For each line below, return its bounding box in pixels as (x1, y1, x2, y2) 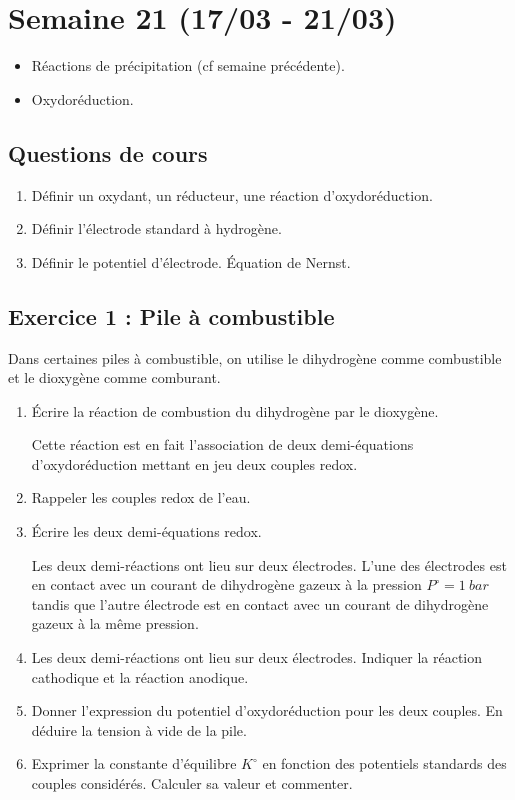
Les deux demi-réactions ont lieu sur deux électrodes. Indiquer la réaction (31, 647, 483, 668)
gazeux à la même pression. (31, 613, 199, 634)
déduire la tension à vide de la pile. (31, 719, 247, 740)
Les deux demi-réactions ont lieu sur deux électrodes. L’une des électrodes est (31, 554, 507, 575)
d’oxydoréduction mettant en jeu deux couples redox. (31, 453, 358, 474)
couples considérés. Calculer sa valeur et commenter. (31, 773, 353, 793)
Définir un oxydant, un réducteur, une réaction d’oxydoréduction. (31, 184, 433, 205)
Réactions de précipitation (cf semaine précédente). (31, 55, 345, 76)
